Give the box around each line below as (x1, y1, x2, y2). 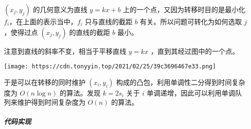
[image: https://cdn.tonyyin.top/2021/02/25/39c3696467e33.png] (4, 63, 216, 70)
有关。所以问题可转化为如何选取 (140, 16, 242, 26)
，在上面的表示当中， (9, 16, 78, 26)
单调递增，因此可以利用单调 (147, 87, 235, 97)
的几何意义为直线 (33, 4, 87, 14)
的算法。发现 (59, 87, 100, 97)
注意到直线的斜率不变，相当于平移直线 (4, 46, 126, 56)
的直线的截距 (69, 27, 110, 37)
